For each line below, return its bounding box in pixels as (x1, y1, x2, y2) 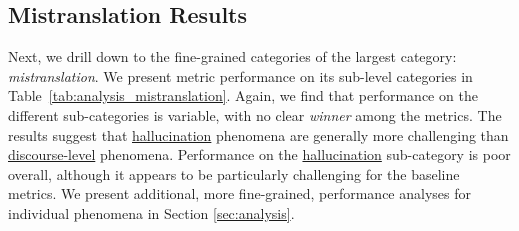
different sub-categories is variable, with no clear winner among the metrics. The (8, 104, 502, 125)
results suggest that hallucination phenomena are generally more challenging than (8, 124, 509, 145)
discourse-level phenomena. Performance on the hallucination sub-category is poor (8, 144, 511, 165)
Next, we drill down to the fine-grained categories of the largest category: (8, 46, 457, 67)
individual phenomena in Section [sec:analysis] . (8, 202, 295, 223)
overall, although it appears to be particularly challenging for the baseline (8, 163, 460, 184)
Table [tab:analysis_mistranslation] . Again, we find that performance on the (8, 85, 478, 106)
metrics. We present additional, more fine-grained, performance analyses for (8, 183, 471, 204)
